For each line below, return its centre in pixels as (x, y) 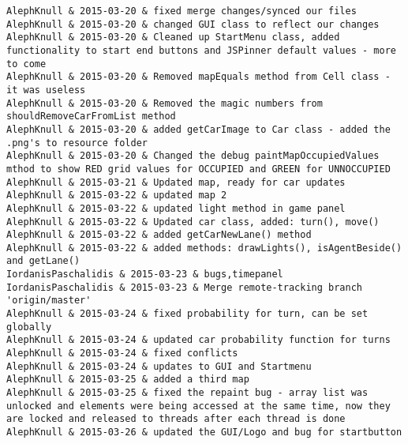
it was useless (46, 90)
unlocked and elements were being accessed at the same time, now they (198, 406)
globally (29, 327)
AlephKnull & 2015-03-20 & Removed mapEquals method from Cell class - (198, 77)
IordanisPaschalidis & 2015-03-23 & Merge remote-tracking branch (185, 287)
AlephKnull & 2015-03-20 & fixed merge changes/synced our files (182, 11)
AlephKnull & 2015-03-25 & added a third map (128, 380)
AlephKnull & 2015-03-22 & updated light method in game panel (176, 208)
